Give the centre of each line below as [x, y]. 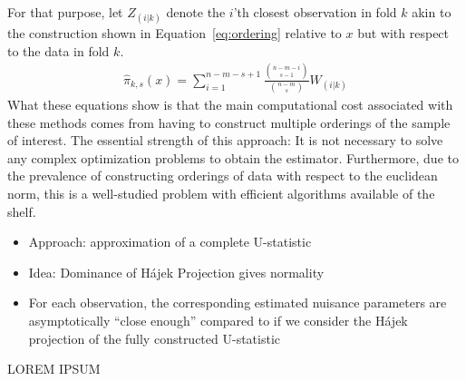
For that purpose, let [65, 12]
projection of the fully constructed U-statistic [155, 338]
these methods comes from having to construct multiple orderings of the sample [229, 122]
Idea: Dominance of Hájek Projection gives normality [176, 272]
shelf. [22, 211]
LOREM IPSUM [54, 369]
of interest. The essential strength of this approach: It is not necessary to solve [225, 140]
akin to [432, 12]
